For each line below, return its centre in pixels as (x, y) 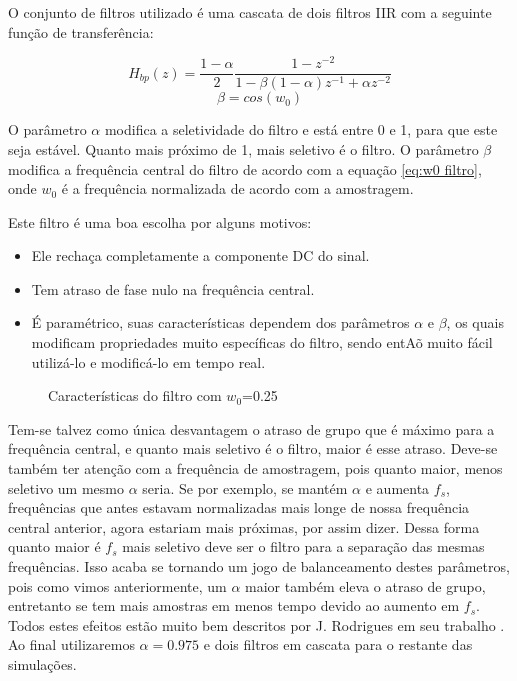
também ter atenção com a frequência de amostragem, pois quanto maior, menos (255, 468)
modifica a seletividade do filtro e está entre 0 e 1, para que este (301, 129)
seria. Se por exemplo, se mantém (245, 487)
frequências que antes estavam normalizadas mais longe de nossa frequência (239, 507)
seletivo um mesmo (66, 487)
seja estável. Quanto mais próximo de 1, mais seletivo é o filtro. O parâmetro (243, 148)
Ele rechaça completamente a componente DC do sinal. (200, 255)
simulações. (42, 663)
